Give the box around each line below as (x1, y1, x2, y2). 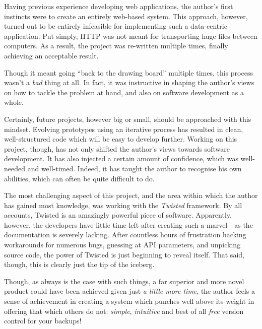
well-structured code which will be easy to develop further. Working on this (4, 134, 237, 144)
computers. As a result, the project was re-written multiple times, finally (4, 40, 228, 51)
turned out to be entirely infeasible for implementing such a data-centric (4, 21, 227, 31)
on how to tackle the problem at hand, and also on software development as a (4, 87, 244, 97)
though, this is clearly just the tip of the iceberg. (4, 259, 155, 270)
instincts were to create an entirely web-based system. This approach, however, (4, 11, 248, 21)
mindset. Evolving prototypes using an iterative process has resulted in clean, (4, 123, 243, 134)
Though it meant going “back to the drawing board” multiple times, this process (4, 67, 253, 78)
